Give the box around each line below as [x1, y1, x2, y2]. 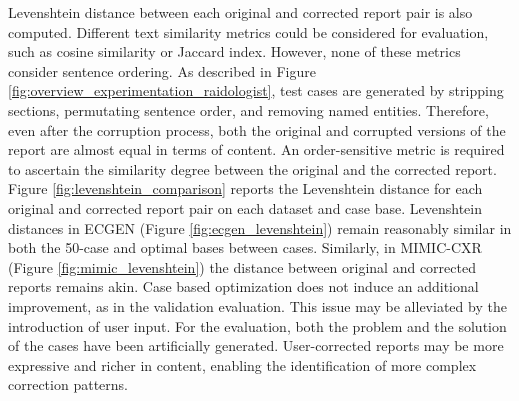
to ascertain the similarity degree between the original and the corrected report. [8, 158, 497, 179]
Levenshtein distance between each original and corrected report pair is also [8, 2, 473, 22]
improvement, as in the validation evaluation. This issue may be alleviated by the [8, 295, 507, 316]
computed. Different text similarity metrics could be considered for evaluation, [8, 21, 489, 42]
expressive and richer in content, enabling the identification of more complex [8, 354, 477, 375]
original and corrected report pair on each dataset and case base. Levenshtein [8, 197, 482, 218]
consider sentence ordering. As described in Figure [8, 60, 316, 81]
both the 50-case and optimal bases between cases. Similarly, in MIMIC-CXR [8, 237, 482, 258]
